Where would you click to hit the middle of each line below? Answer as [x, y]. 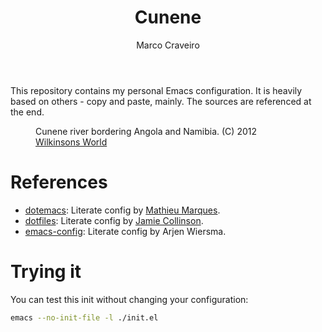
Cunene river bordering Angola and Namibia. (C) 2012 [146, 131]
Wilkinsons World [71, 142]
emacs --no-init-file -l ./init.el [84, 317]
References [59, 182]
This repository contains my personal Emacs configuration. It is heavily [156, 90]
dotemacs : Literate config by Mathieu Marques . [122, 210]
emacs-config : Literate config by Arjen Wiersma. [125, 231]
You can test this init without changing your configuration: [129, 299]
